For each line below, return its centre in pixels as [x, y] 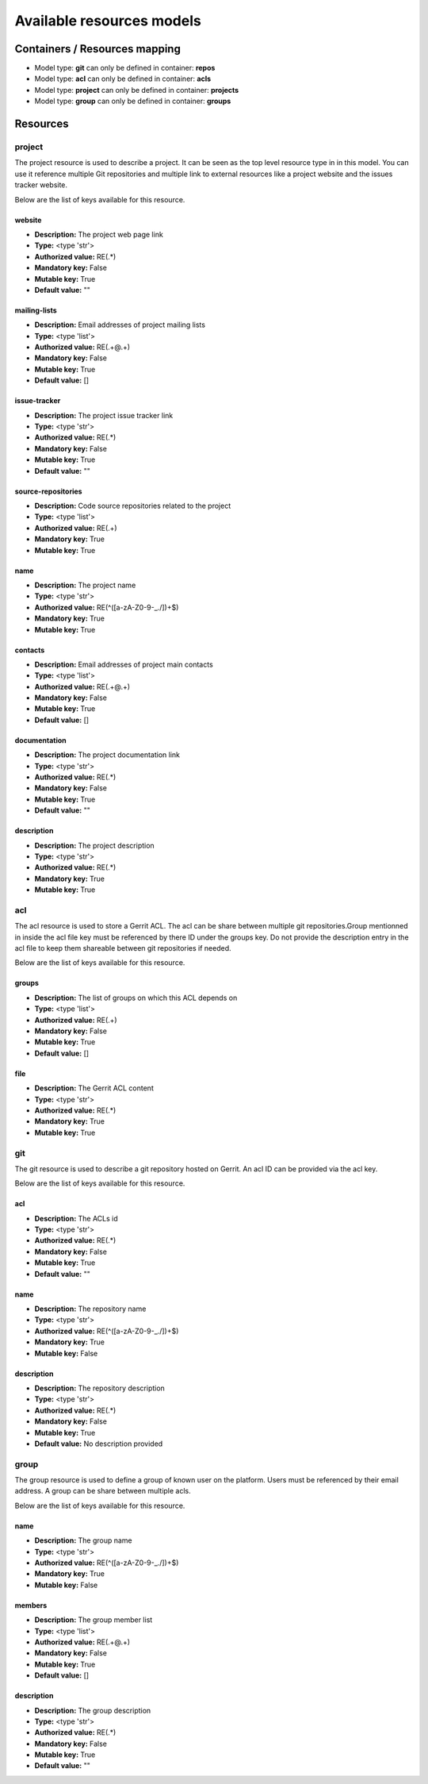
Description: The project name [85, 585]
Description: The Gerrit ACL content [94, 1088]
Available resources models [108, 21]
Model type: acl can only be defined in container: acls [123, 79]
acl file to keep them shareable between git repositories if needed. [123, 948]
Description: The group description [93, 1710]
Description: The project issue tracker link [104, 415]
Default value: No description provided [99, 1444]
